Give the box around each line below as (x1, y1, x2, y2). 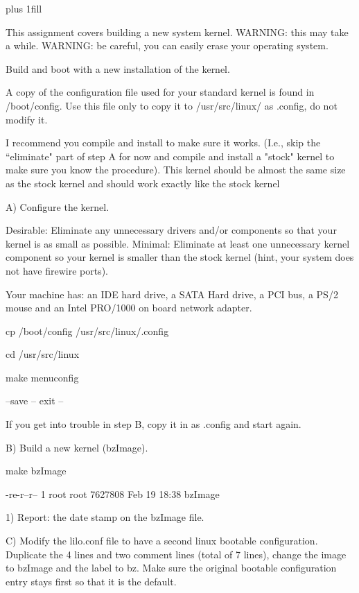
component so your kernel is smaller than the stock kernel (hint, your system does (6, 250, 354, 264)
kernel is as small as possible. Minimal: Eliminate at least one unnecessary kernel (6, 236, 350, 250)
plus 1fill (6, 1, 42, 15)
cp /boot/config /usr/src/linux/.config (6, 323, 169, 338)
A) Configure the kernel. (6, 199, 110, 214)
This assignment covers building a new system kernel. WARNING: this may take (6, 24, 349, 39)
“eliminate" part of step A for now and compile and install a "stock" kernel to (6, 148, 335, 163)
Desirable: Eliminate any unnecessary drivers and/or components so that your (6, 223, 337, 237)
